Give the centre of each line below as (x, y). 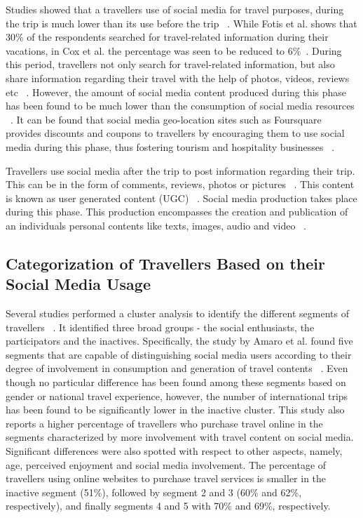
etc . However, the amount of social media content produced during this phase (176, 92)
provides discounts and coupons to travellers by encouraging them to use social (175, 133)
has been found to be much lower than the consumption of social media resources (180, 106)
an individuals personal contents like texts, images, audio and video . (156, 225)
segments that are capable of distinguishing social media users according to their (179, 354)
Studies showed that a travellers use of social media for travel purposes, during (175, 9)
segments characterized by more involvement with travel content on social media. (180, 437)
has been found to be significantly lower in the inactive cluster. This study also (175, 410)
